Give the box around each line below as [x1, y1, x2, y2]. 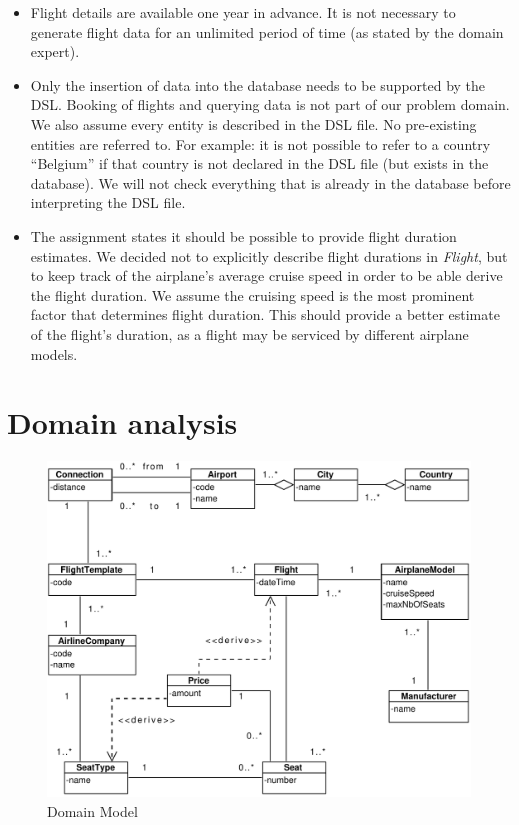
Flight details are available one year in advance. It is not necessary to [30, 2, 456, 22]
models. [30, 343, 78, 364]
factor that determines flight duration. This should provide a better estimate [30, 304, 500, 325]
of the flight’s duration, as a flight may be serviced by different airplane [30, 323, 469, 344]
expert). [30, 41, 80, 62]
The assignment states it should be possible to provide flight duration [30, 225, 457, 246]
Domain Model [47, 800, 138, 821]
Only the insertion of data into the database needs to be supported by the [30, 74, 486, 95]
